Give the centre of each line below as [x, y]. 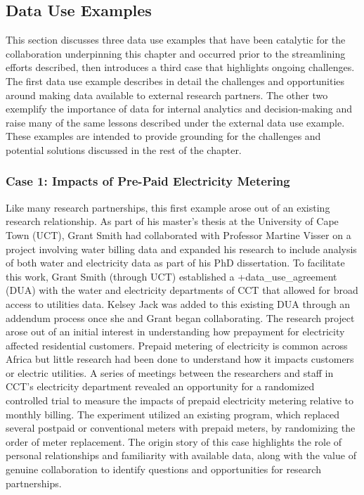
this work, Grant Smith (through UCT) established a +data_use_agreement [171, 276]
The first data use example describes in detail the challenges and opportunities [175, 81]
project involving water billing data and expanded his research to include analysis [181, 249]
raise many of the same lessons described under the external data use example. [175, 122]
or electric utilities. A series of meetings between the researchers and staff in [170, 372]
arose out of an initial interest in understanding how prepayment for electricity [175, 332]
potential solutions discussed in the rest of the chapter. [124, 149]
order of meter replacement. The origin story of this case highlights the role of [174, 441]
